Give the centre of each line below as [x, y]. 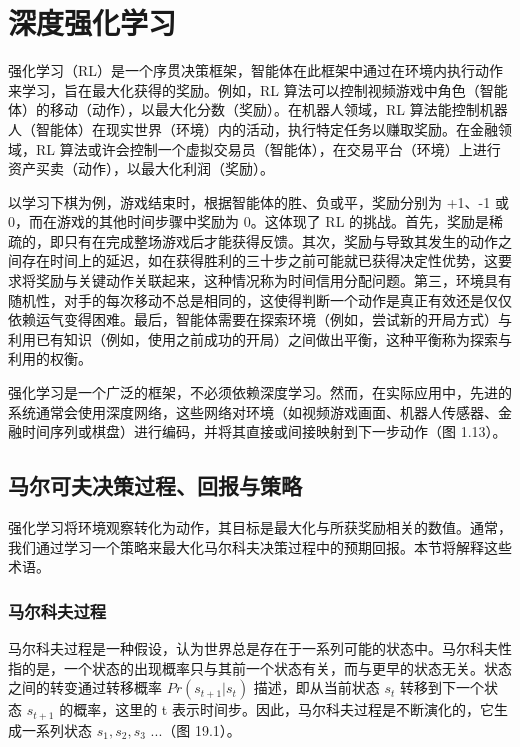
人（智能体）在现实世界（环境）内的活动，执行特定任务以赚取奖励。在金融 [253, 128]
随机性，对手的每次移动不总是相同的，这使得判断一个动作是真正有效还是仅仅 [260, 299]
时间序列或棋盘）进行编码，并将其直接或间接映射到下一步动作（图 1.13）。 [264, 431]
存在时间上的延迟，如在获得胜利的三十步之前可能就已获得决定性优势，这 [259, 260]
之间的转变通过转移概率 [85, 687]
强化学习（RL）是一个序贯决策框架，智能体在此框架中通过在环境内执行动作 [256, 70]
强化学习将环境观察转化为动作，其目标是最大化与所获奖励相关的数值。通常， [260, 527]
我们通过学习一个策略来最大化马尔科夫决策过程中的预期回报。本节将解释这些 [260, 546]
